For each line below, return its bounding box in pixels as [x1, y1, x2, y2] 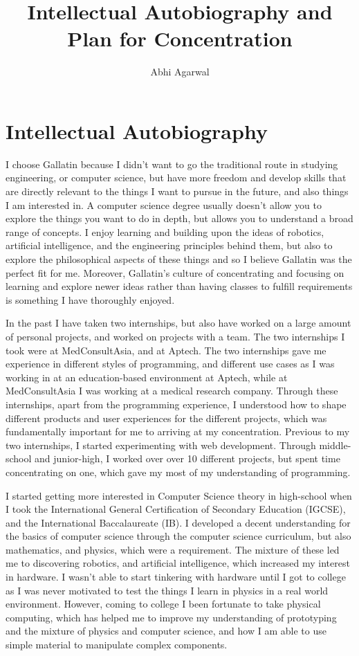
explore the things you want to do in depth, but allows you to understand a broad [6, 211, 353, 226]
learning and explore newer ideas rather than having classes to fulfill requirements [6, 279, 353, 293]
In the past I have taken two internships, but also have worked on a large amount [6, 316, 351, 330]
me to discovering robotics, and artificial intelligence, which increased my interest [6, 556, 350, 570]
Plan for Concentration [67, 24, 293, 53]
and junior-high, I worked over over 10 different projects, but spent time [35, 451, 340, 466]
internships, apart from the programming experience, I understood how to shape [6, 397, 347, 411]
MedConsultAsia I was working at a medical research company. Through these [6, 383, 338, 398]
